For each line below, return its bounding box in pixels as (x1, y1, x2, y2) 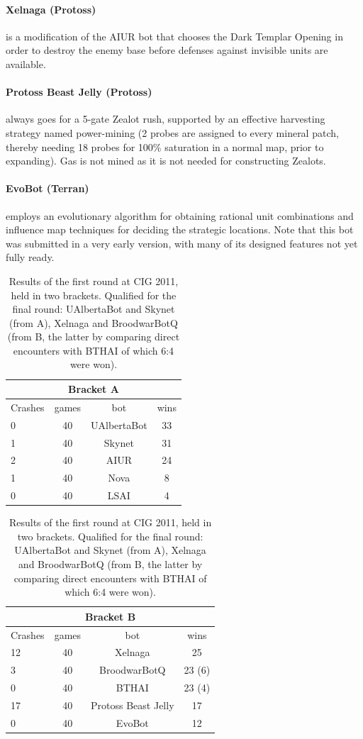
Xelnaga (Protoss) (6, 1, 96, 16)
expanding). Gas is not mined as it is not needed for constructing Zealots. (6, 153, 326, 168)
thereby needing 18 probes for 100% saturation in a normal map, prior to (6, 139, 324, 154)
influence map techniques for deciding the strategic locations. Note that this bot (6, 222, 354, 237)
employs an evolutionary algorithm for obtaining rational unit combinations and (6, 208, 354, 223)
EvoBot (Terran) (6, 181, 89, 196)
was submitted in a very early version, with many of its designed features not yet (6, 235, 358, 250)
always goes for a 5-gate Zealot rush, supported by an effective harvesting (6, 111, 325, 126)
